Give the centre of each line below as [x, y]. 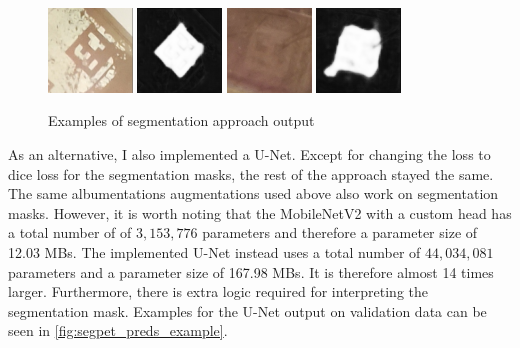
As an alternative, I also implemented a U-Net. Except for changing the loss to [249, 153]
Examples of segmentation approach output [181, 120]
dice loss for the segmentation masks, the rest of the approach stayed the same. [251, 173]
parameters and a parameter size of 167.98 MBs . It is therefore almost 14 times [251, 271]
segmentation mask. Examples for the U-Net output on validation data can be [247, 310]
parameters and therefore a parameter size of [340, 232]
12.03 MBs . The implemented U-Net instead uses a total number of [214, 251]
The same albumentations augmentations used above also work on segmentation [253, 193]
